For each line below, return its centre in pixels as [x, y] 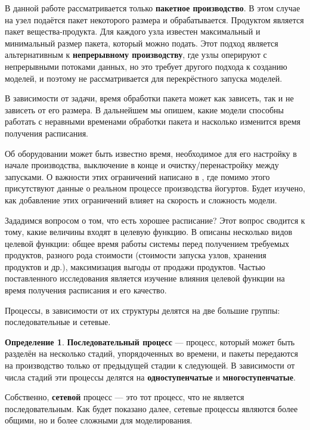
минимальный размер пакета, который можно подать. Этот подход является [142, 43]
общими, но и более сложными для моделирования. [99, 420]
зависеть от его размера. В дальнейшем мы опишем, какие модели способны [144, 109]
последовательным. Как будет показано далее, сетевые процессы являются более [151, 408]
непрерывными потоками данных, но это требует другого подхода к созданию [146, 66]
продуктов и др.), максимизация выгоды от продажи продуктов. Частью [135, 266]
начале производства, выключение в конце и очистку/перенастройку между [142, 165]
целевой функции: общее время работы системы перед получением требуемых [147, 243]
